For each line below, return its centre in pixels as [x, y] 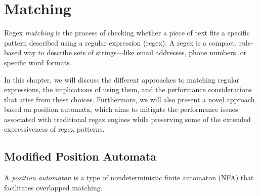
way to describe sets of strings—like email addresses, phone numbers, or [135, 52]
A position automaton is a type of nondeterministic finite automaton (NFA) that [129, 178]
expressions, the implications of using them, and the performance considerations [128, 89]
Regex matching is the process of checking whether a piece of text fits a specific [127, 33]
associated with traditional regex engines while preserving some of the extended [127, 119]
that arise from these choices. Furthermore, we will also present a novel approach [129, 99]
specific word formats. [38, 62]
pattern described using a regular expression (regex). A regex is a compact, [120, 42]
